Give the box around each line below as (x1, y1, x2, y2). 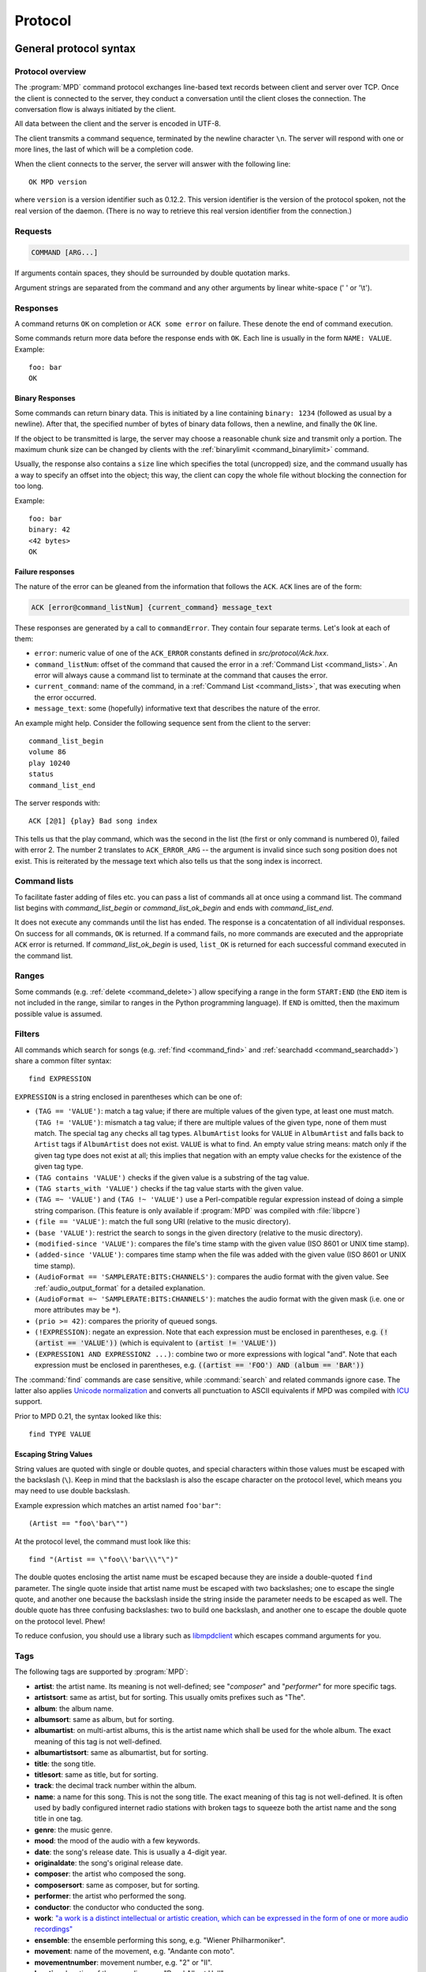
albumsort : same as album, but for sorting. (34, 1714, 174, 1724)
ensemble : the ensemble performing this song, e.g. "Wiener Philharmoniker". (34, 1935, 286, 1944)
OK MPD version (28, 177, 88, 187)
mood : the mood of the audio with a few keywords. (34, 1836, 200, 1846)
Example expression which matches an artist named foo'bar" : (14, 1500, 221, 1510)
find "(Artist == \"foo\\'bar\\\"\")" (28, 1555, 179, 1563)
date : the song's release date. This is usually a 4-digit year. (34, 1847, 227, 1857)
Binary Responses (14, 394, 76, 403)
